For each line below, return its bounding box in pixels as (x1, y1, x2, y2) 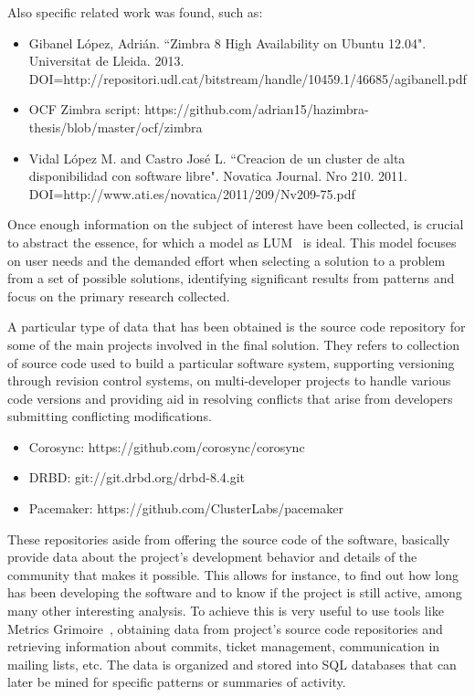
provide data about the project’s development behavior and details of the (7, 547, 417, 566)
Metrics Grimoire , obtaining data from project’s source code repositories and (7, 618, 443, 638)
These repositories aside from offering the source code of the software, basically (7, 529, 450, 548)
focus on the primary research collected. (7, 286, 230, 305)
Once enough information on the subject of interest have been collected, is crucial (7, 215, 464, 234)
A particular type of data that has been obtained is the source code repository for (7, 317, 466, 336)
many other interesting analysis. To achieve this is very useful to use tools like (7, 601, 444, 620)
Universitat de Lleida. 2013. (28, 51, 185, 70)
